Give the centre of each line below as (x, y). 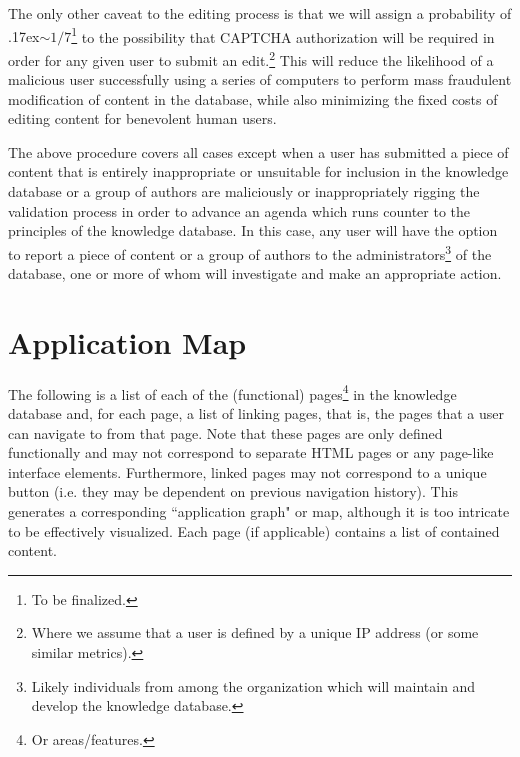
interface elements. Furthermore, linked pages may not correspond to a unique (247, 471)
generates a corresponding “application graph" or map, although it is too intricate (259, 511)
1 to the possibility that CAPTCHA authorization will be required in (283, 35)
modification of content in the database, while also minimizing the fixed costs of (253, 98)
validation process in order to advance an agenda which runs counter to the (239, 210)
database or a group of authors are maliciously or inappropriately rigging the (244, 191)
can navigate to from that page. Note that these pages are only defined (225, 432)
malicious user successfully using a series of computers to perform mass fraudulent (260, 79)
